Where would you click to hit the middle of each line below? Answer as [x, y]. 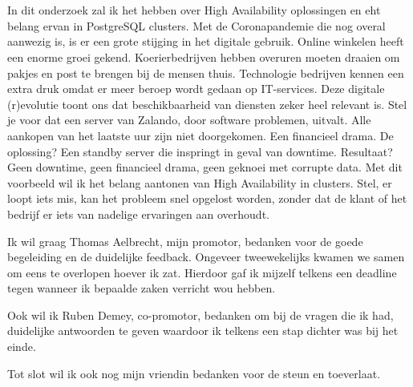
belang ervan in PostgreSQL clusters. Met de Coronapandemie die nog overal [196, 25]
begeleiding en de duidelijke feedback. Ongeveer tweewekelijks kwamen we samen [206, 257]
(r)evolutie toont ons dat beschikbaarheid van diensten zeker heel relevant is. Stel [207, 104]
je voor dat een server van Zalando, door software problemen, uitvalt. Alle [189, 120]
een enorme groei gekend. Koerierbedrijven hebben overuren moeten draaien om [204, 56]
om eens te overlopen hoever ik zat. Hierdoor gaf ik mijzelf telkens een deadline [202, 272]
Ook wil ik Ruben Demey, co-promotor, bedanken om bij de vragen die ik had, [200, 314]
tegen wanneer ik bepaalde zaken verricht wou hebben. [142, 288]
